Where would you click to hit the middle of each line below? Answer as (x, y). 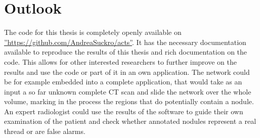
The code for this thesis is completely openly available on (93, 32)
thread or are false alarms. (45, 131)
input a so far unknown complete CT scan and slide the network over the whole (128, 91)
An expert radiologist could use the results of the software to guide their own (124, 111)
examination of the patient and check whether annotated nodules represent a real (130, 121)
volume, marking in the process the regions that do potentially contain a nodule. (129, 101)
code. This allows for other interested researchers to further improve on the (120, 61)
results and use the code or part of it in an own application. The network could (127, 72)
